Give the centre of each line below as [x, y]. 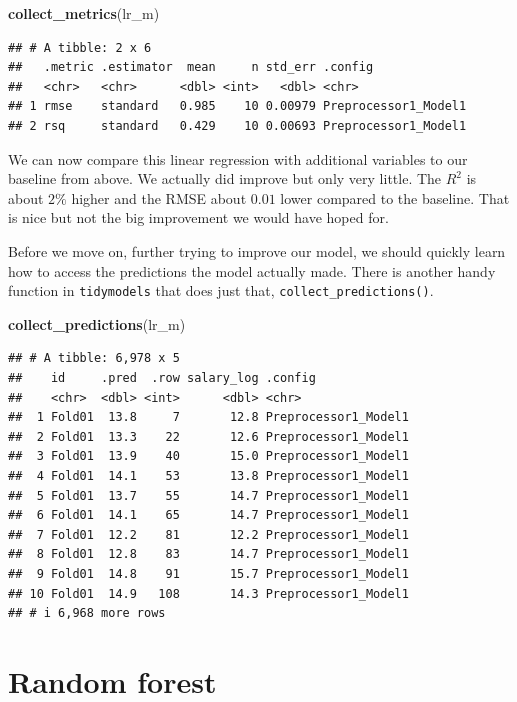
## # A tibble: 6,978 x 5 [94, 358]
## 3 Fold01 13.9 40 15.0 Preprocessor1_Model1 [208, 456]
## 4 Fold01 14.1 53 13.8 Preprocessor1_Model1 [208, 475]
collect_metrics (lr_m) [84, 13]
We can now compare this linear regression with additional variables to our [238, 158]
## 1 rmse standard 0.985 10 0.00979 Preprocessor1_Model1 [237, 106]
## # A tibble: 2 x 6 [80, 47]
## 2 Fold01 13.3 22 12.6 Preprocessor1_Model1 [208, 436]
